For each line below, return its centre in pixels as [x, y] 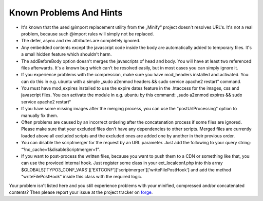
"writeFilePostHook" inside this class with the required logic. [82, 177]
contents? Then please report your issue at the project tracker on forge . [81, 192]
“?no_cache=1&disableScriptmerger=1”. [61, 149]
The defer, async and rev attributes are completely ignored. [81, 41]
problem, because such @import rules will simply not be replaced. [88, 33]
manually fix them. [40, 115]
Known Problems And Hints [66, 13]
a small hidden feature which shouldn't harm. [66, 54]
